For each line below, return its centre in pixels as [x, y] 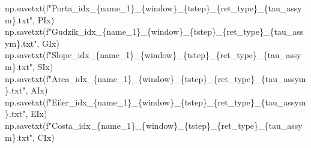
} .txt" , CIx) [33, 137]
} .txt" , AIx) [26, 90]
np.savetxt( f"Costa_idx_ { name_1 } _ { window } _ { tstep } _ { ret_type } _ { [137, 125]
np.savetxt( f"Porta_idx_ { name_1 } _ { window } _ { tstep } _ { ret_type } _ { [137, 8]
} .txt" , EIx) [26, 114]
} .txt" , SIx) [32, 66]
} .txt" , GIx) [38, 43]
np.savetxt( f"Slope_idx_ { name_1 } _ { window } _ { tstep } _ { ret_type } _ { [136, 55]
